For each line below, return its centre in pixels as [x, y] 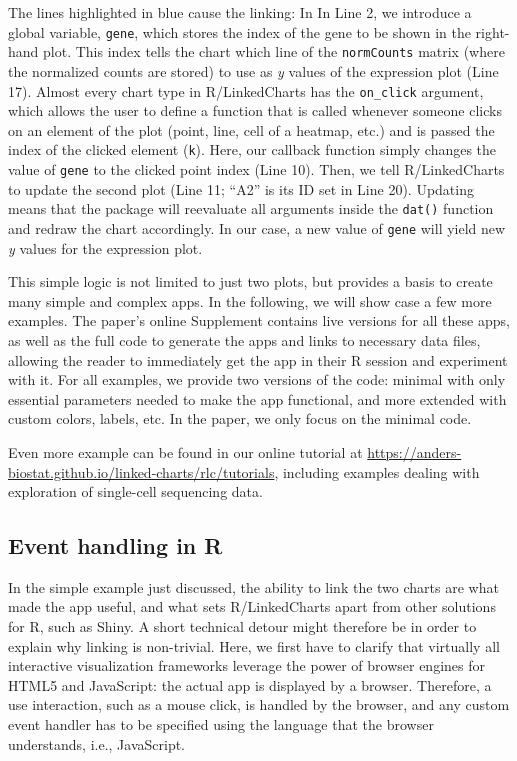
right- [492, 31]
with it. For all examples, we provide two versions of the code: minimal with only [257, 379]
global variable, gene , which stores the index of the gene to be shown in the [239, 31]
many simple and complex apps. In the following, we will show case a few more [250, 300]
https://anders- [414, 451]
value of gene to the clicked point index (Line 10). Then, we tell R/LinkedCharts [256, 169]
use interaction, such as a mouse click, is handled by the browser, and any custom [259, 704]
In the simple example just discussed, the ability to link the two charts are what [253, 586]
